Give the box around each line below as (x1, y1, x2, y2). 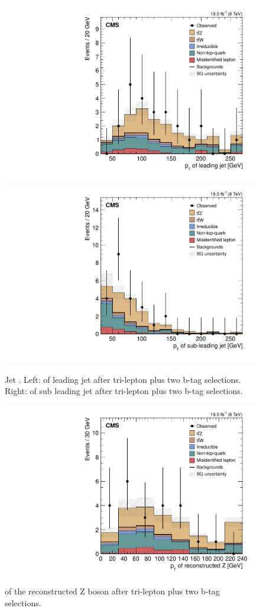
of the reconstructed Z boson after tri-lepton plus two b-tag (5, 584, 220, 597)
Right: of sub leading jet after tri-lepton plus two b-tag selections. (5, 385, 243, 397)
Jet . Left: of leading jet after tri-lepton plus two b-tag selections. (5, 373, 241, 385)
